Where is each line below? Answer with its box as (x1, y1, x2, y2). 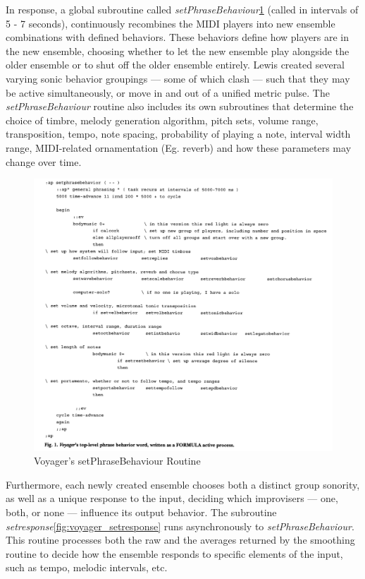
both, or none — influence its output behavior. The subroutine (6, 504, 277, 519)
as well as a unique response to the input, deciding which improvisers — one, (6, 491, 338, 506)
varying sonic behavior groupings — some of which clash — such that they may (6, 71, 350, 85)
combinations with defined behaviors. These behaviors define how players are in (6, 30, 349, 44)
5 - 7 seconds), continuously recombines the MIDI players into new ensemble (6, 16, 335, 30)
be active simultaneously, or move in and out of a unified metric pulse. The (6, 85, 330, 100)
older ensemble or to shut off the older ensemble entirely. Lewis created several (6, 57, 345, 72)
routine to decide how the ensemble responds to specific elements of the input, (6, 546, 343, 561)
